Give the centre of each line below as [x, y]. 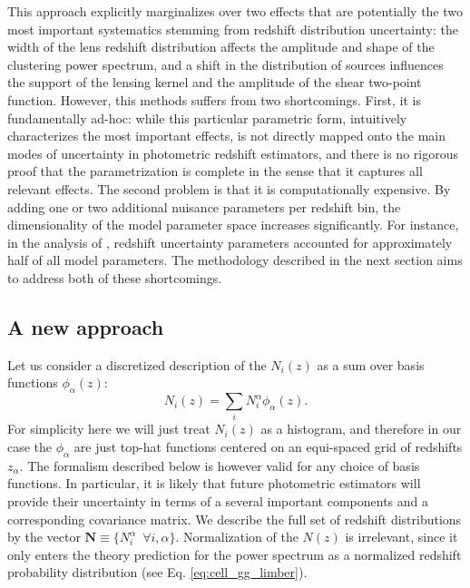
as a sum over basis [371, 364]
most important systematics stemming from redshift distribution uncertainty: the [233, 29]
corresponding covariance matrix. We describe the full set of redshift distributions [235, 519]
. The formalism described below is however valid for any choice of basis [220, 465]
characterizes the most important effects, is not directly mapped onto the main [227, 136]
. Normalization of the [237, 537]
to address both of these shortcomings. [115, 277]
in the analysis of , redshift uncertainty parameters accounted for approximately [230, 242]
